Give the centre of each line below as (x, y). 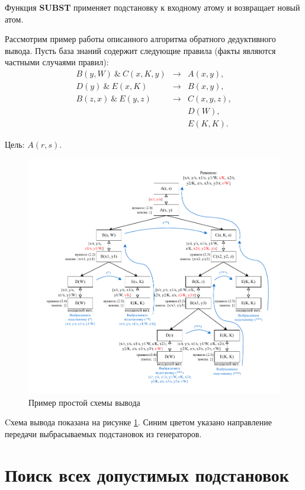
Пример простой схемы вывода (84, 402)
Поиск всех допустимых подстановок (147, 474)
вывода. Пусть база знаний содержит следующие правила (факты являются (140, 50)
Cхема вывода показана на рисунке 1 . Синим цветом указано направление (138, 422)
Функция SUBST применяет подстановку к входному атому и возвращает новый (152, 7)
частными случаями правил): (57, 62)
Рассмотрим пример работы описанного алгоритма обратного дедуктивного (140, 39)
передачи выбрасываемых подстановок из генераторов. (103, 433)
